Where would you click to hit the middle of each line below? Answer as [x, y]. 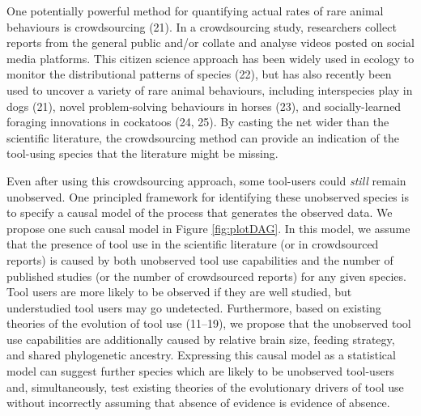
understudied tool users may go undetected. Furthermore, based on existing [194, 307]
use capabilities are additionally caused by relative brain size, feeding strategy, [201, 339]
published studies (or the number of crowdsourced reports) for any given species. [206, 276]
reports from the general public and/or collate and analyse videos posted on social [210, 42]
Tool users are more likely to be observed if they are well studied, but [179, 292]
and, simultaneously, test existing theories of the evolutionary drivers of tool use [205, 386]
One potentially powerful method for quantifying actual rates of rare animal [195, 11]
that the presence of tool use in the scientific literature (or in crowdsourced [193, 244]
